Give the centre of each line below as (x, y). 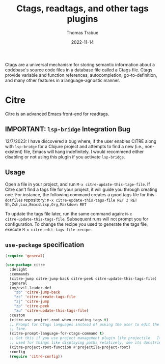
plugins (82, 19)
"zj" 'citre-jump (32, 302)
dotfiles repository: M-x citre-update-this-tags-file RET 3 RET (71, 200)
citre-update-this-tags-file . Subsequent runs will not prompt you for (77, 219)
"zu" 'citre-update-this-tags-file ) (52, 310)
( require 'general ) (25, 256)
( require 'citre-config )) (36, 356)
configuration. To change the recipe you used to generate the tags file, (77, 224)
